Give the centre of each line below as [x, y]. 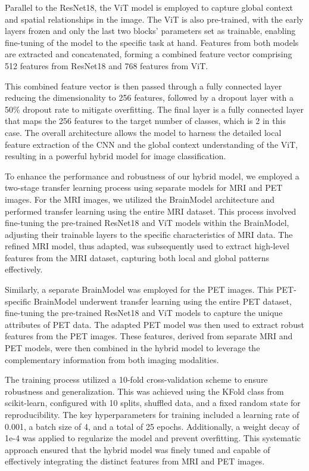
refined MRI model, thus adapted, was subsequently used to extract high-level [147, 246]
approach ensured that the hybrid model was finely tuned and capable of [138, 449]
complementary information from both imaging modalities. [112, 359]
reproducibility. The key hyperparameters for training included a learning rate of [152, 414]
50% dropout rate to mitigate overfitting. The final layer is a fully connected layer [154, 109]
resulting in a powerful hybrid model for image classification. [116, 156]
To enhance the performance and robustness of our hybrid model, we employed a [152, 176]
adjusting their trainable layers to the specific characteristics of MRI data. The [149, 234]
